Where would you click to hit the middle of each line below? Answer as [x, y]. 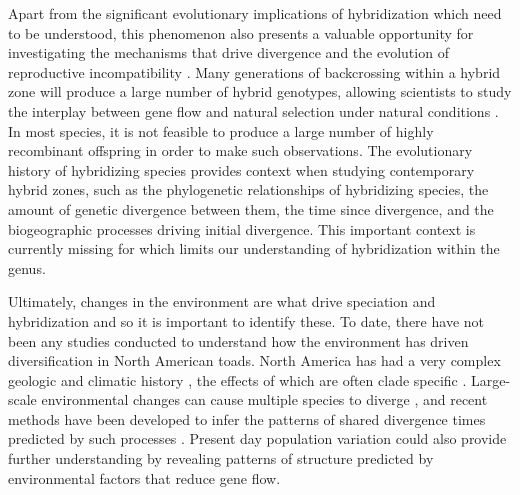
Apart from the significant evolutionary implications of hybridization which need [255, 13]
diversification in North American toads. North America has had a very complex [254, 360]
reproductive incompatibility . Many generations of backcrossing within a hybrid [254, 71]
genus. [27, 267]
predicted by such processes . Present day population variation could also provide [257, 438]
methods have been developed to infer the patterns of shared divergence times [247, 418]
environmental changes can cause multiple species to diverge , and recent [264, 399]
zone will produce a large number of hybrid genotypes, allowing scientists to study [260, 91]
